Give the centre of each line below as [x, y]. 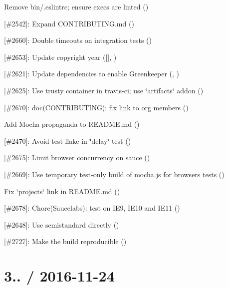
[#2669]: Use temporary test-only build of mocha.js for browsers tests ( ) [114, 174]
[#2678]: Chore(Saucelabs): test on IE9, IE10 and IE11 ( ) [92, 208]
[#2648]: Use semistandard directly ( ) [62, 224]
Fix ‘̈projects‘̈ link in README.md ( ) [62, 191]
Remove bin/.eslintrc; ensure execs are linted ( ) [76, 6]
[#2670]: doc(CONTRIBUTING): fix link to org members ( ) [96, 107]
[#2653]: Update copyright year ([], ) [60, 57]
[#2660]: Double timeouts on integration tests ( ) [78, 40]
